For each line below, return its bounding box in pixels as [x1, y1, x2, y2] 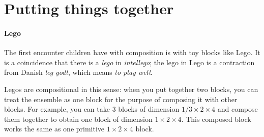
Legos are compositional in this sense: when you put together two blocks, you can [4, 83, 258, 94]
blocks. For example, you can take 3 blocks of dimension [4, 104, 180, 114]
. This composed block [181, 113, 251, 124]
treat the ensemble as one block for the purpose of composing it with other [4, 94, 238, 104]
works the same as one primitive [4, 123, 105, 134]
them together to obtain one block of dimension [4, 113, 153, 124]
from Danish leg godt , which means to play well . [4, 67, 153, 77]
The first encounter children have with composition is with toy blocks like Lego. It [4, 47, 260, 58]
